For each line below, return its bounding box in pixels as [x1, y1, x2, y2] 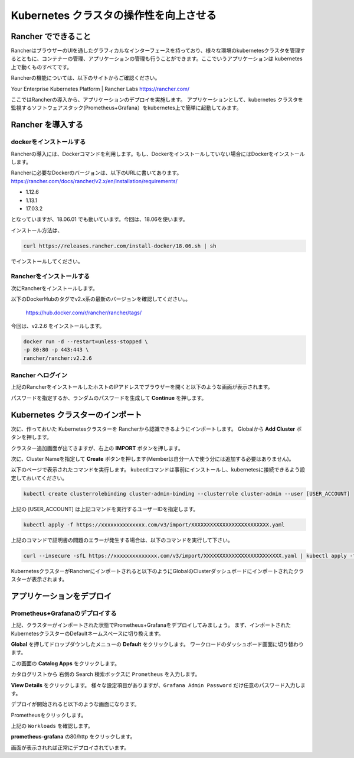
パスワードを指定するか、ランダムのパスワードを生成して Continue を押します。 [11, 394, 207, 401]
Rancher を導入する [11, 120, 84, 130]
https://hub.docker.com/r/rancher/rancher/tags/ [25, 309, 142, 316]
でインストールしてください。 [11, 258, 83, 265]
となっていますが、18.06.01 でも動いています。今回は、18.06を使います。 [11, 216, 188, 223]
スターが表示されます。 [11, 576, 68, 583]
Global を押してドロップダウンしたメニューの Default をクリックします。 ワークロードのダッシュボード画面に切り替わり [11, 640, 304, 648]
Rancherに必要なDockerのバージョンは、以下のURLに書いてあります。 [11, 169, 182, 177]
